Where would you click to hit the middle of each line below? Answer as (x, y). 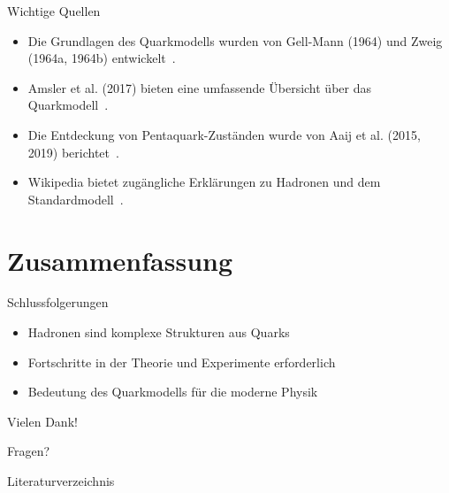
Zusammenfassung (120, 260)
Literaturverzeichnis (61, 481)
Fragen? (29, 451)
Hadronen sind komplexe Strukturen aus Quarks (159, 332)
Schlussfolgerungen (58, 302)
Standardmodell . (76, 199)
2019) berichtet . (73, 152)
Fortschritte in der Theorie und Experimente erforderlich (182, 362)
